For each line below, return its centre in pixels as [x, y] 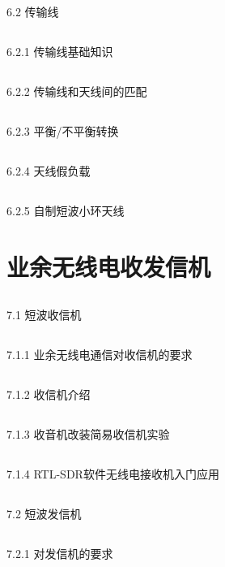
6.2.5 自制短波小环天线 [66, 211]
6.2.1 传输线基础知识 [60, 52]
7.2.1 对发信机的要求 [60, 553]
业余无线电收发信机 [109, 267]
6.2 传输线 [33, 12]
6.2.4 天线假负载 [49, 171]
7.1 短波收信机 [44, 314]
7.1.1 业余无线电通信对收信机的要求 [100, 354]
